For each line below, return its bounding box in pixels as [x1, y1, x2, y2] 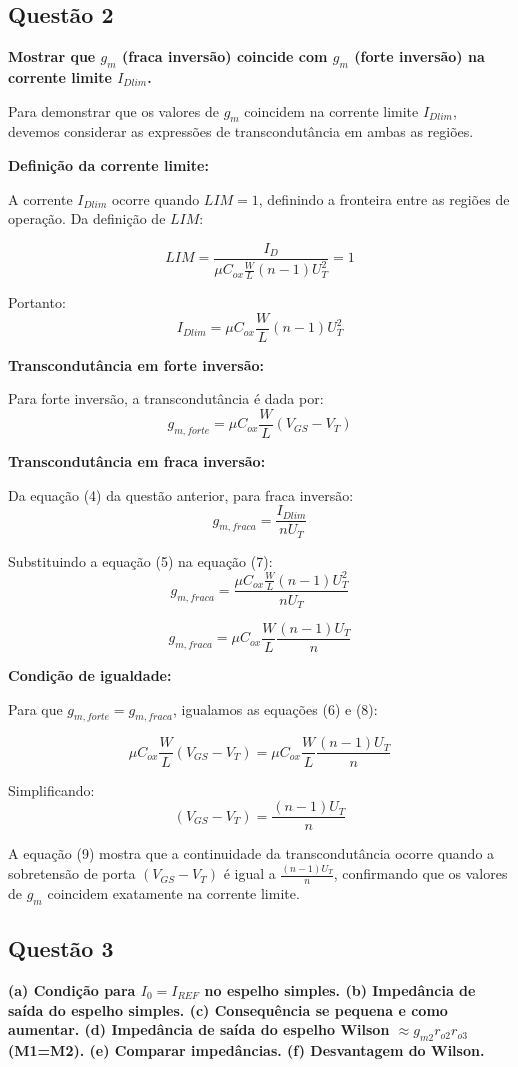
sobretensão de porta [8, 863, 136, 884]
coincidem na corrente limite [244, 100, 419, 121]
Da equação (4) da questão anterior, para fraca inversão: [8, 484, 354, 505]
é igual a [223, 863, 276, 884]
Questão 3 [8, 933, 114, 964]
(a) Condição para [8, 979, 136, 1000]
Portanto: [8, 292, 66, 312]
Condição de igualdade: [8, 665, 172, 686]
